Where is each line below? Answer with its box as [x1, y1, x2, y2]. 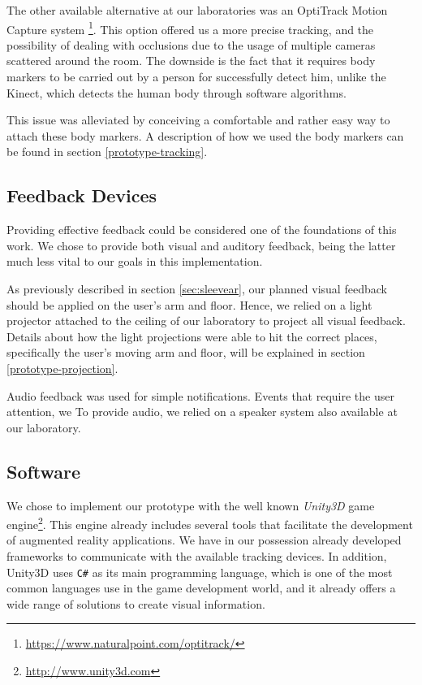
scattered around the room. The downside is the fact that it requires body [6, 52, 376, 69]
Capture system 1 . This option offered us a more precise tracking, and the [6, 18, 374, 37]
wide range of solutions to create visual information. [6, 595, 265, 612]
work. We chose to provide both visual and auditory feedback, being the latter [6, 236, 396, 254]
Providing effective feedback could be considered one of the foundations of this [6, 221, 397, 238]
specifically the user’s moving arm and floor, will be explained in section [6, 344, 365, 361]
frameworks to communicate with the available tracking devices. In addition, [6, 547, 387, 564]
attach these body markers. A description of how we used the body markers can [6, 127, 404, 144]
